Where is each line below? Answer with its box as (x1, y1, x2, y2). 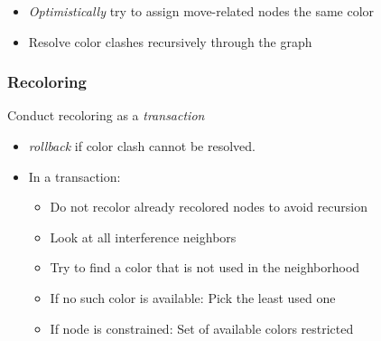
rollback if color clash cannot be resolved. (28, 137, 256, 155)
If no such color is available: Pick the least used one (50, 288, 336, 307)
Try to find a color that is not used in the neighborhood (50, 258, 360, 277)
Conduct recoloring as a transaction (7, 106, 205, 125)
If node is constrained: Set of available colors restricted (50, 318, 354, 337)
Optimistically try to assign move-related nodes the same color (28, 2, 375, 20)
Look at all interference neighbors (50, 227, 237, 246)
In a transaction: (28, 166, 121, 185)
